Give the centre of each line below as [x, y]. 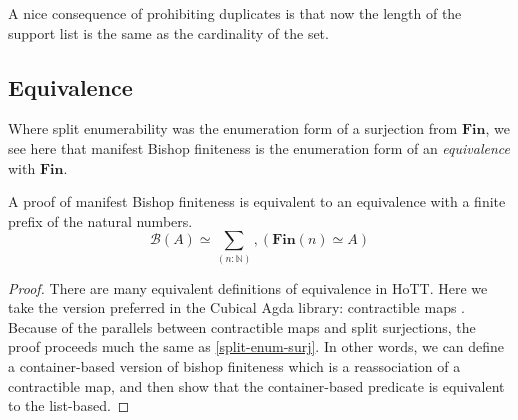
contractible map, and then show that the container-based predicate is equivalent [256, 385]
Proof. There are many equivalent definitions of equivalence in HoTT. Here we [248, 287]
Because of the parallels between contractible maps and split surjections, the [242, 326]
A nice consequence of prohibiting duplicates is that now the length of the [235, 13]
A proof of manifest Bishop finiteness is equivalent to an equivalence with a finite [257, 201]
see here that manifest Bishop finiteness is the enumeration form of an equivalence [259, 147]
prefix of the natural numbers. [100, 220]
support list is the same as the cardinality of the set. [168, 32]
